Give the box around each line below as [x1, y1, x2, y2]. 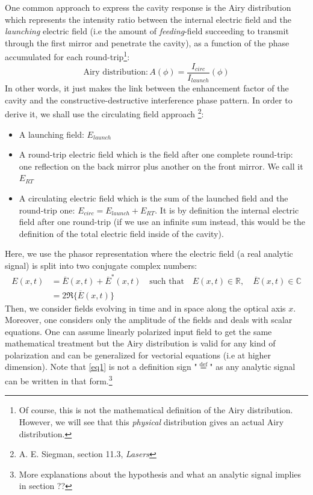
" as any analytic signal [209, 360, 296, 373]
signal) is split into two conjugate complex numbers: [5, 259, 197, 271]
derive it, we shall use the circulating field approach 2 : [5, 106, 204, 120]
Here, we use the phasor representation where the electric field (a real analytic [5, 247, 293, 260]
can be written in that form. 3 [5, 373, 113, 387]
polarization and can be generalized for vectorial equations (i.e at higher [5, 348, 271, 361]
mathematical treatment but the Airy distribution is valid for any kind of [5, 337, 276, 349]
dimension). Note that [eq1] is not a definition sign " [5, 360, 197, 373]
